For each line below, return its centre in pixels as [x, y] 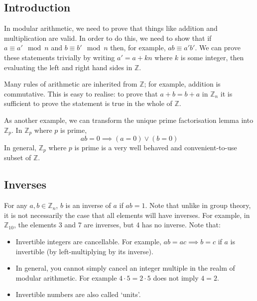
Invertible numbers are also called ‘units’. [78, 294]
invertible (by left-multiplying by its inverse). [84, 251]
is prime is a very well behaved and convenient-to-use [156, 147]
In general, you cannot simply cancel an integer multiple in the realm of [125, 268]
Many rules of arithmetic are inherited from [71, 84]
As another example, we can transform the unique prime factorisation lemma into [129, 120]
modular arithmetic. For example [66, 277]
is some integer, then [212, 57]
